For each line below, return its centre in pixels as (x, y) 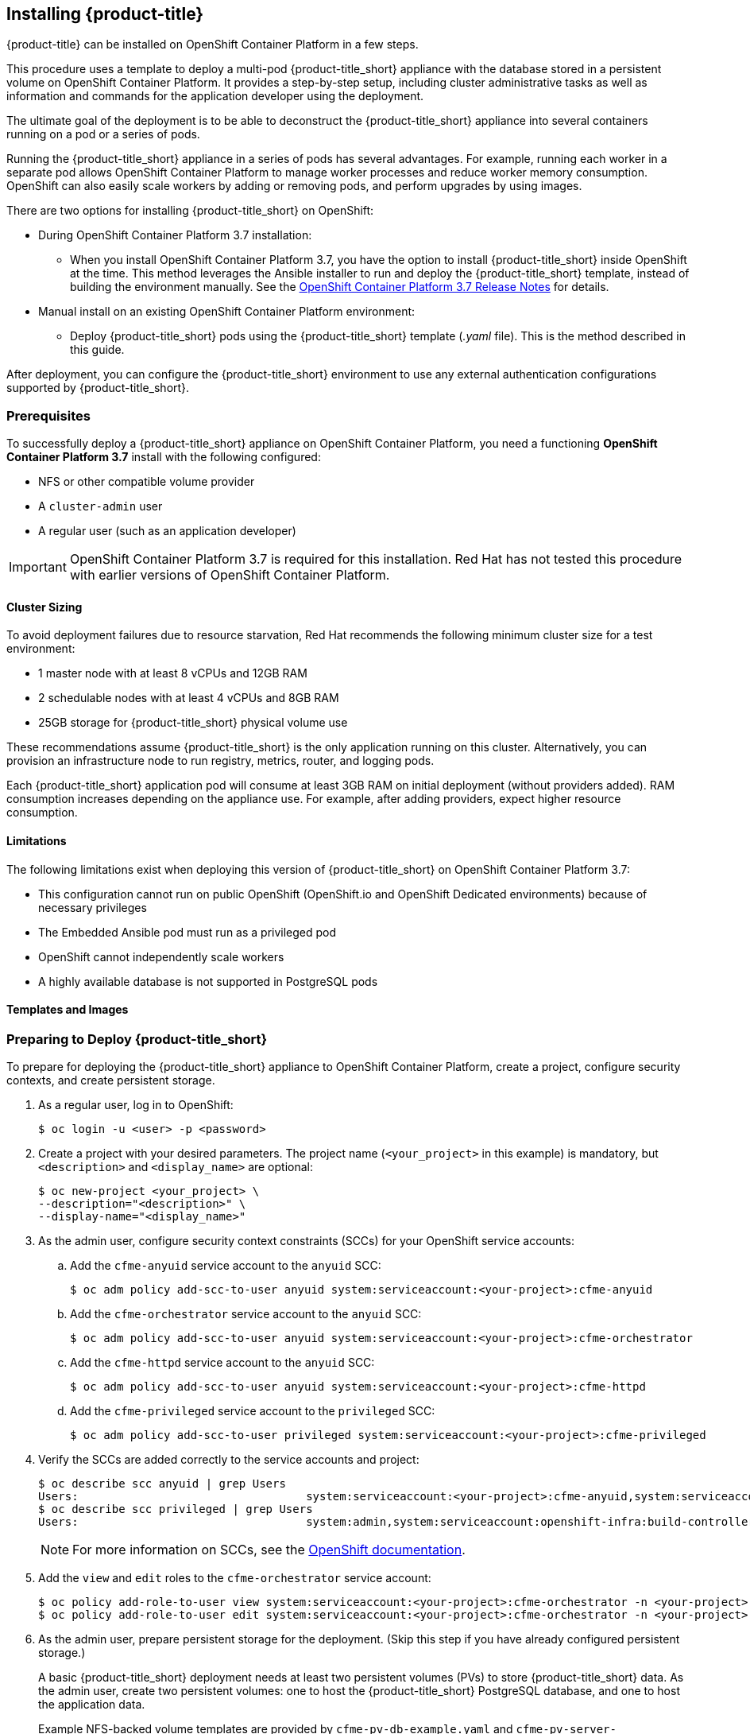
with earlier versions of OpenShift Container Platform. (230, 575)
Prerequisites (48, 415)
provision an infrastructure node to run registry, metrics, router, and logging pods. (220, 761)
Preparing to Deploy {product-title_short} (137, 1039)
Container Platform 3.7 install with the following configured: (164, 457)
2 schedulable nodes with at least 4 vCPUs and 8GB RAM (189, 698)
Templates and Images (68, 1010)
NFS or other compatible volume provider (147, 482)
